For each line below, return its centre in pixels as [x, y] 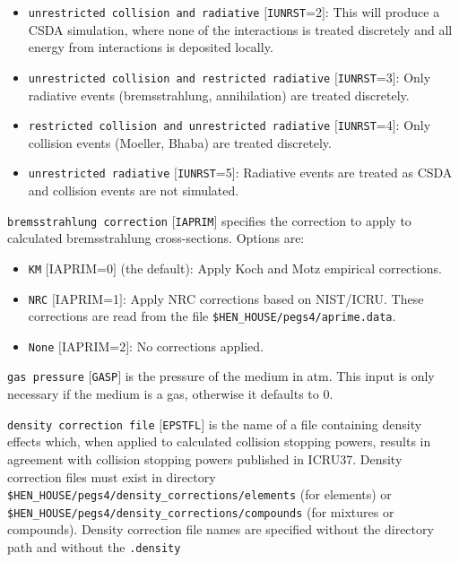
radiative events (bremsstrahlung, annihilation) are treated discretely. [219, 95]
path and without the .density [94, 547]
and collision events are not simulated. [134, 190]
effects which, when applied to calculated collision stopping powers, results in [219, 441]
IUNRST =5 [204, 173]
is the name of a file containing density [315, 424]
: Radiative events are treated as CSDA [344, 173]
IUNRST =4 [365, 125]
